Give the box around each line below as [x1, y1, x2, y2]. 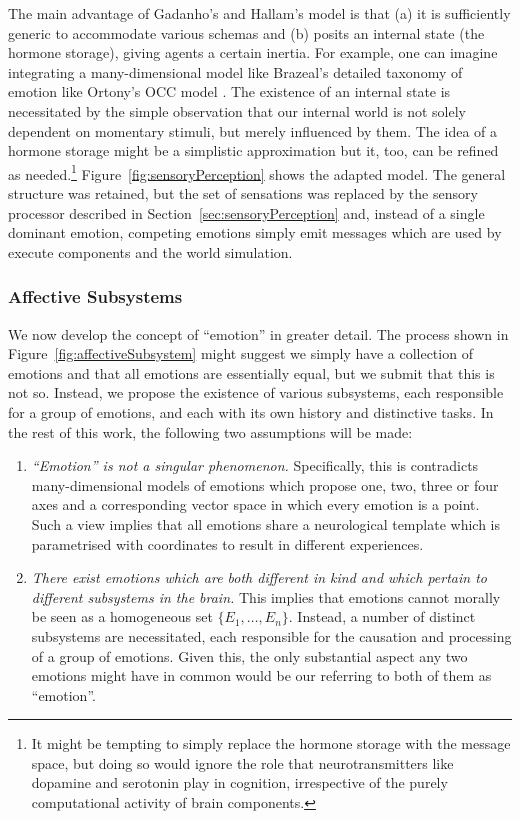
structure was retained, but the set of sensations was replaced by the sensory [8, 183, 478, 203]
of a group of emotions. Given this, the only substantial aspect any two [31, 645, 468, 666]
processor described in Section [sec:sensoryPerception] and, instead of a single [8, 202, 485, 223]
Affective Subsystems [8, 284, 183, 309]
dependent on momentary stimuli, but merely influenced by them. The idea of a [8, 120, 497, 141]
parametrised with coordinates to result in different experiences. [31, 533, 424, 554]
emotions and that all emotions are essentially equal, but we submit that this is [8, 362, 495, 383]
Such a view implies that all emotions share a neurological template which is [31, 513, 500, 534]
